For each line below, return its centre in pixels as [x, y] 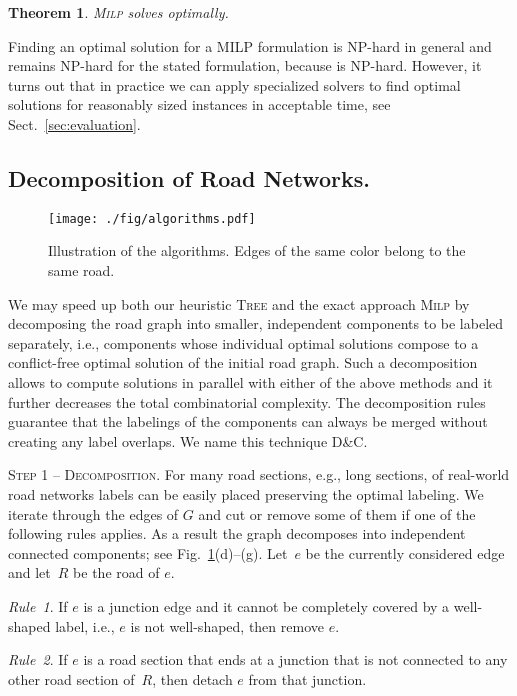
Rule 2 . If [38, 659]
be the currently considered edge [405, 552]
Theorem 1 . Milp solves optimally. [118, 12]
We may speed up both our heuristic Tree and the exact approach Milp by [239, 303]
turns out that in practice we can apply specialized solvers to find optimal [234, 84]
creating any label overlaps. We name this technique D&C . [188, 440]
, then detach [192, 678]
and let [29, 572]
